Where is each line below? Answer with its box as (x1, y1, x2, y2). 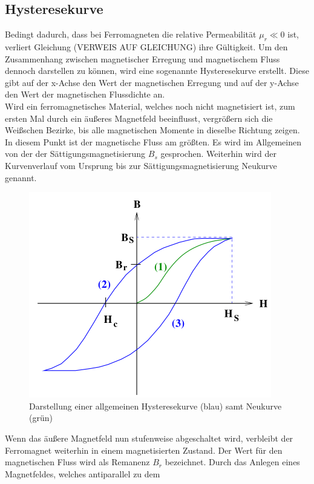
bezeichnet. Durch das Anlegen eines (165, 456, 300, 468)
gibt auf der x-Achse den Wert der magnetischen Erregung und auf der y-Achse (5, 76, 299, 88)
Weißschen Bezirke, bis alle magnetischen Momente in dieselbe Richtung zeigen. (5, 124, 300, 136)
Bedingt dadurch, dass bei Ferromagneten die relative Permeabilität (5, 28, 257, 41)
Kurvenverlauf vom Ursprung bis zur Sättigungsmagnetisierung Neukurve (5, 159, 277, 171)
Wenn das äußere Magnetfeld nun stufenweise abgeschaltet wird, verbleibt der (5, 431, 293, 444)
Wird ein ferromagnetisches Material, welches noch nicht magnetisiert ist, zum (5, 99, 295, 112)
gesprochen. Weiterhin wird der (160, 147, 277, 160)
